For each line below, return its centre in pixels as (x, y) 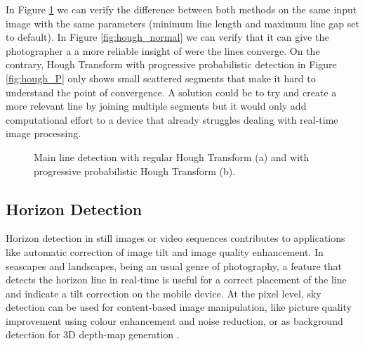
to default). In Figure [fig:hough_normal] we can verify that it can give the (167, 37)
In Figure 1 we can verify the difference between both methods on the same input (181, 9)
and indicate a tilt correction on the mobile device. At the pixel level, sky (164, 293)
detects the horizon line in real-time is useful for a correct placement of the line (176, 280)
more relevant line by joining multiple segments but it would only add (156, 106)
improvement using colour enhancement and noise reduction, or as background (174, 320)
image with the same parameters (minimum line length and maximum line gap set (182, 23)
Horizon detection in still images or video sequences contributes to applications (175, 238)
